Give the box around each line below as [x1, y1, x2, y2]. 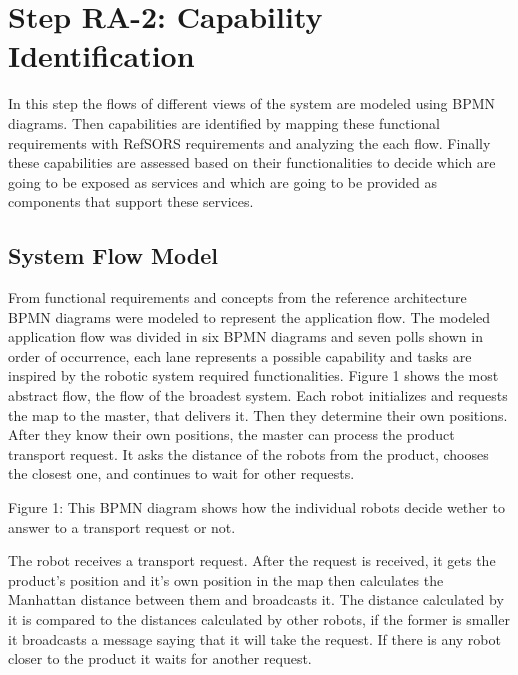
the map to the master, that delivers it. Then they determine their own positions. [8, 404, 508, 425]
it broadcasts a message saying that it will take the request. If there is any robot [8, 628, 501, 649]
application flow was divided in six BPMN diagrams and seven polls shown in [8, 326, 483, 347]
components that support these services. [8, 191, 254, 212]
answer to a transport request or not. [8, 516, 236, 537]
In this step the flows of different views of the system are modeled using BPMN [8, 93, 496, 114]
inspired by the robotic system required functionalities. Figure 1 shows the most [8, 365, 499, 386]
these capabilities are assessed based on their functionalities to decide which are [8, 152, 496, 173]
